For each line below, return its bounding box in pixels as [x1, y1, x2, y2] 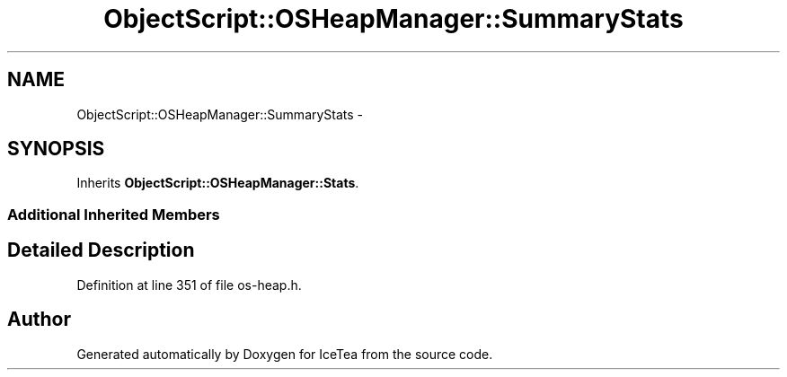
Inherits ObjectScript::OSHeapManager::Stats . [76, 175, 359, 191]
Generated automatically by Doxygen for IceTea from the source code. [76, 346, 493, 362]
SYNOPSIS [7, 137, 105, 161]
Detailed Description [7, 239, 195, 262]
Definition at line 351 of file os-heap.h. [76, 276, 302, 293]
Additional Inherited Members [7, 205, 220, 224]
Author [7, 308, 71, 331]
